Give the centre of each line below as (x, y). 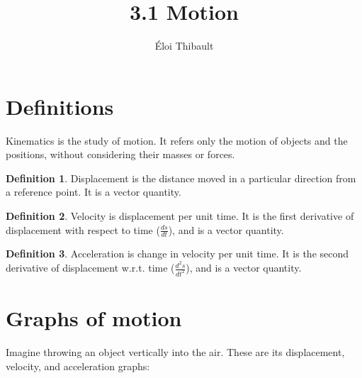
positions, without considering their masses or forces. (120, 154)
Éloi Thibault (184, 46)
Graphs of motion (94, 318)
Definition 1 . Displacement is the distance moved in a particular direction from (181, 178)
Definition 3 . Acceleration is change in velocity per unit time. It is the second (177, 254)
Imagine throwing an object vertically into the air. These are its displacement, (175, 352)
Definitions (60, 106)
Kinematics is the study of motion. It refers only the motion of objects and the (177, 140)
